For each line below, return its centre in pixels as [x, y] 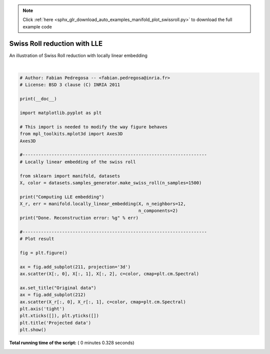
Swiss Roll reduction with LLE [56, 43]
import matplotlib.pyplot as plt [61, 113]
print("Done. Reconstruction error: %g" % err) [79, 218]
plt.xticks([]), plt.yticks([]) [59, 316]
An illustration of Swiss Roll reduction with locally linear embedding [78, 55]
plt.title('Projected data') [55, 323]
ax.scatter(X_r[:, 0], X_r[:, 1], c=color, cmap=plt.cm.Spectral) [103, 302]
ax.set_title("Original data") [58, 288]
